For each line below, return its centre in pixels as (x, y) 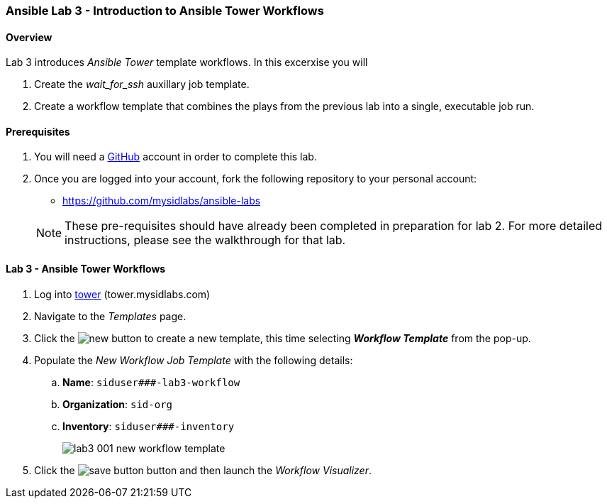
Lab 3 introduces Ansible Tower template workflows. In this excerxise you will (187, 62)
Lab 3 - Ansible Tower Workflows (86, 269)
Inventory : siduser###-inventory (149, 426)
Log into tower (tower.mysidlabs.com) (122, 294)
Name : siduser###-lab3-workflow (151, 382)
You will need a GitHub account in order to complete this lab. (176, 157)
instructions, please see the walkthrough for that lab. (205, 240)
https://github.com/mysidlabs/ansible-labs (162, 201)
